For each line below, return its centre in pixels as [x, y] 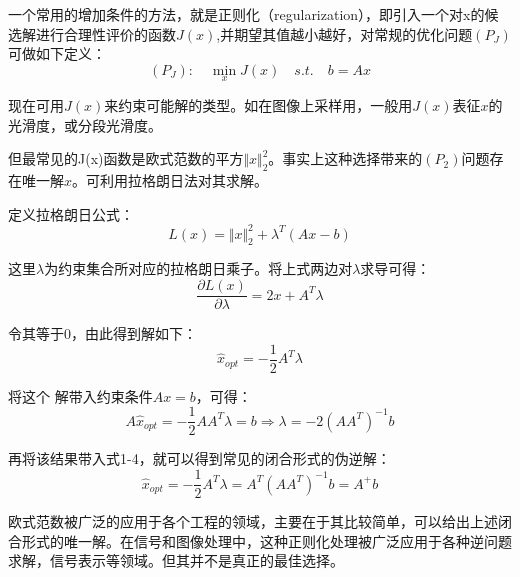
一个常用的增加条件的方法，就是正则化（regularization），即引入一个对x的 [246, 14]
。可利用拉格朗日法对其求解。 [170, 179]
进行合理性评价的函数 [105, 33]
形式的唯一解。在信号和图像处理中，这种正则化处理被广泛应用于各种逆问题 [266, 540]
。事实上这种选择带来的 [345, 158]
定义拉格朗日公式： [71, 213]
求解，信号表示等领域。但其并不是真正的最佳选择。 [176, 560]
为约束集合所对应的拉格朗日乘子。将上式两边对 [198, 268]
